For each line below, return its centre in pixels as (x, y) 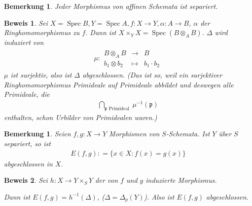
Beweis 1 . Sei (26, 22)
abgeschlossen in (28, 163)
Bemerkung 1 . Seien (37, 134)
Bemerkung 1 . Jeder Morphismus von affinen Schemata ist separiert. (111, 6)
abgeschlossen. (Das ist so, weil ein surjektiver (152, 75)
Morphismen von (134, 134)
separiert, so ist (27, 143)
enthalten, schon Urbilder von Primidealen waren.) (81, 117)
